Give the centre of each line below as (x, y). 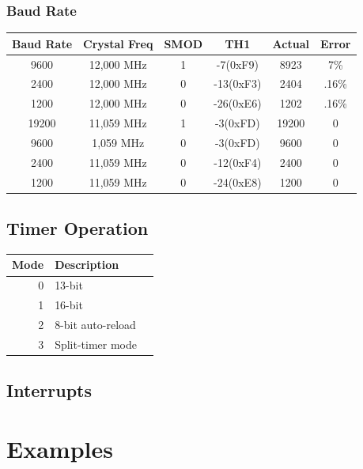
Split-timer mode (96, 344)
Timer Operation (78, 228)
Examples (60, 448)
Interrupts (49, 390)
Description (87, 265)
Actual (291, 43)
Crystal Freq (118, 43)
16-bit (69, 305)
